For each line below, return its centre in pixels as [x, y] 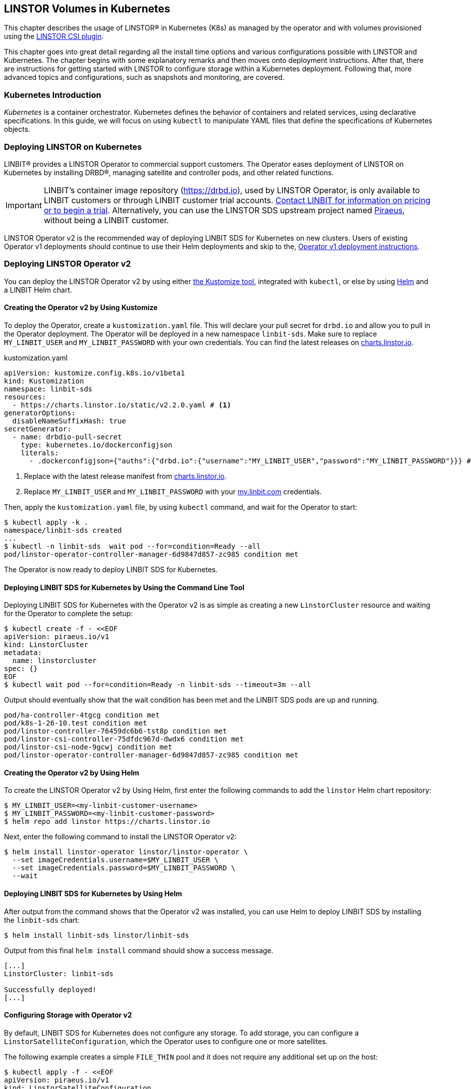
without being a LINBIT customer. [106, 220]
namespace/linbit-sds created [63, 530]
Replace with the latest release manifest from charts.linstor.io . [125, 476]
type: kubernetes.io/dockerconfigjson [97, 445]
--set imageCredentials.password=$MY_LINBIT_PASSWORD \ [124, 868]
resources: [25, 397]
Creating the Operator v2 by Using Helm [72, 772]
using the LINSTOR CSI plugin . [54, 36]
